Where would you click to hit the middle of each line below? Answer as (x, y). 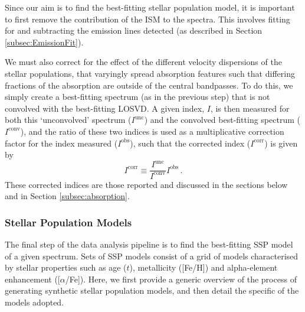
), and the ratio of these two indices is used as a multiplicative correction (152, 131)
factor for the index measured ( (61, 143)
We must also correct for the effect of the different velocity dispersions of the (143, 62)
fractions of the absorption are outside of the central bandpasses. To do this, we (149, 85)
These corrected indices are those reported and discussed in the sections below (146, 184)
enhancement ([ (32, 279)
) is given (281, 143)
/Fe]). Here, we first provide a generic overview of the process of (181, 279)
